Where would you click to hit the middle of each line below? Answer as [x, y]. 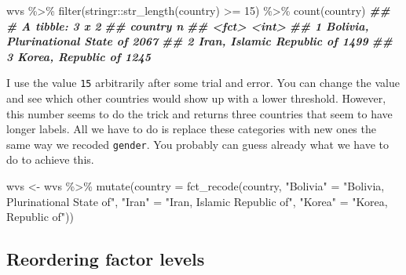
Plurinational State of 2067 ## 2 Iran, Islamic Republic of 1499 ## [199, 41]
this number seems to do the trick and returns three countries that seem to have [199, 113]
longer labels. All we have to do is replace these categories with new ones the [191, 129]
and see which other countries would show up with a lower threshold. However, [196, 98]
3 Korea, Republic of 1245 [79, 56]
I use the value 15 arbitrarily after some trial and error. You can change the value [203, 83]
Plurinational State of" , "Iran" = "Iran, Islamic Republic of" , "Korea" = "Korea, [197, 201]
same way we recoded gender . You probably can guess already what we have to [198, 144]
